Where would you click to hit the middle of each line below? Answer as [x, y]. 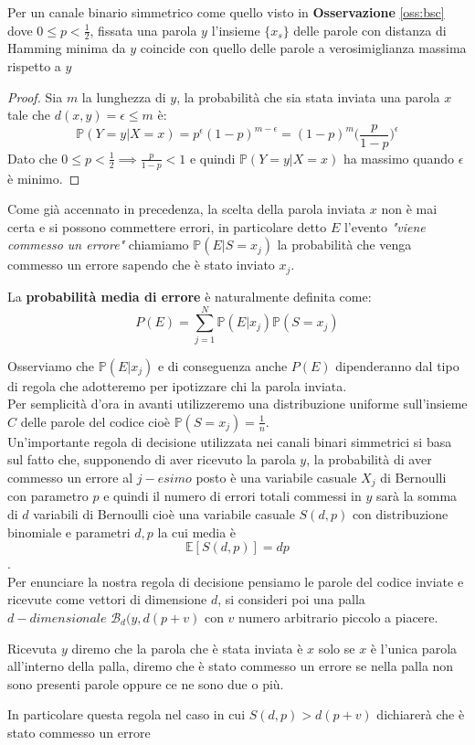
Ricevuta [32, 648]
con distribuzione [400, 514]
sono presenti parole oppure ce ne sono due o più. [146, 683]
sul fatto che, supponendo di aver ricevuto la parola [152, 459]
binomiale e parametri [69, 532]
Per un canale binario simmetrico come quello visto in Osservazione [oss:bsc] [226, 12]
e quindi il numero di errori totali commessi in [232, 496]
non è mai [409, 209]
